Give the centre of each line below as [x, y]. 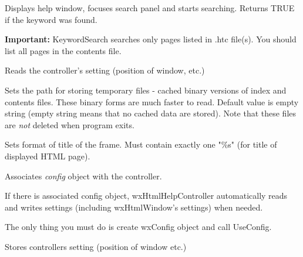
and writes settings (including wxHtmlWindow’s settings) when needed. [134, 207]
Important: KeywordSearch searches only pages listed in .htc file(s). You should [151, 39]
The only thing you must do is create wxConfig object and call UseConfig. [138, 227]
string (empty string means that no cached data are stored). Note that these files [151, 113]
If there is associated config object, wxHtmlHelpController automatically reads [146, 196]
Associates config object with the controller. [83, 176]
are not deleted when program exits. [70, 124]
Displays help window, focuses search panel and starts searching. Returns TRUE [150, 8]
